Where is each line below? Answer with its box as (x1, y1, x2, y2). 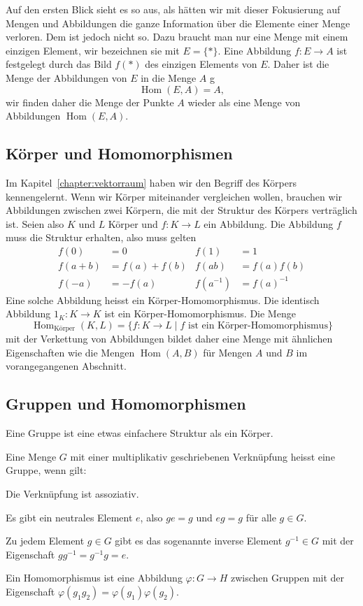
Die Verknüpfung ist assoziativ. (6, 486, 139, 500)
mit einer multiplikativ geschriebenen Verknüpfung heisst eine (70, 449, 335, 463)
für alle (245, 510, 276, 524)
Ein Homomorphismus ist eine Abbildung (6, 570, 183, 585)
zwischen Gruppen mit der (230, 570, 345, 585)
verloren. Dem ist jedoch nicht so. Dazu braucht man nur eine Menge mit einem (6, 29, 348, 44)
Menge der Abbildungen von (6, 70, 127, 85)
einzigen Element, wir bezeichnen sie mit (6, 43, 180, 57)
